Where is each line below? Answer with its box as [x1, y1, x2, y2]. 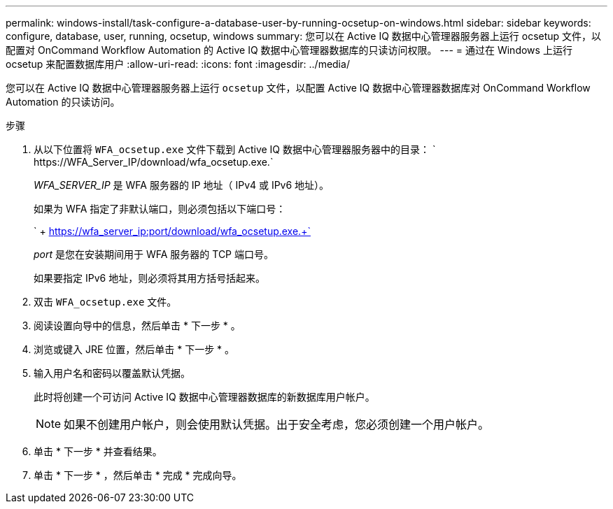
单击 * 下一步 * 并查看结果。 [34, 445, 162, 457]
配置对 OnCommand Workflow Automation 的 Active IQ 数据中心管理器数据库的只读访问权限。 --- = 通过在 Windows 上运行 [6, 44, 572, 56]
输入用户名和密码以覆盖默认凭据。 [34, 367, 190, 379]
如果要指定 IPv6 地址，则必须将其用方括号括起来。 [34, 272, 266, 284]
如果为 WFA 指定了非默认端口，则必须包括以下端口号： [34, 203, 286, 215]
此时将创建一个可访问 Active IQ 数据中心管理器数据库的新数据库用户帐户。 [34, 391, 375, 403]
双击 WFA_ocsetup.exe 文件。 [34, 296, 177, 308]
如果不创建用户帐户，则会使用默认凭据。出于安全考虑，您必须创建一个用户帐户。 [64, 417, 490, 431]
